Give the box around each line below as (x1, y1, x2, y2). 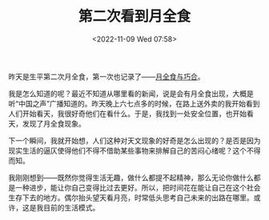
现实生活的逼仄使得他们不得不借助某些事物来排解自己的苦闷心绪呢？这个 (8, 146, 247, 155)
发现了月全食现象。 (22, 118, 86, 128)
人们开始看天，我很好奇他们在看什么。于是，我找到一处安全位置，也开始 (8, 109, 247, 118)
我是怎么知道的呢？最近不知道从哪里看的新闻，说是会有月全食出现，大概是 (8, 89, 254, 98)
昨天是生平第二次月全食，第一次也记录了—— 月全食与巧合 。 (8, 71, 205, 81)
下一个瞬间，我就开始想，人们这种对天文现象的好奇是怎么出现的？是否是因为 (8, 135, 261, 145)
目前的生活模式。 (42, 202, 100, 212)
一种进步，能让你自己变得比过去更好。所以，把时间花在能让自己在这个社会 (14, 182, 261, 192)
